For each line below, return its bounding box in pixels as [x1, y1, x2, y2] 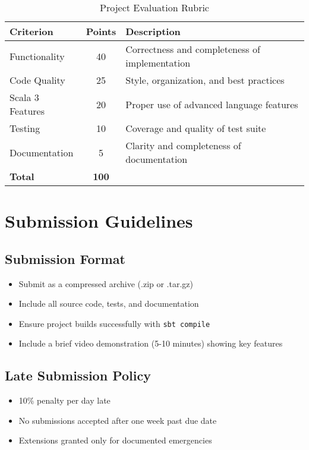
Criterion [10, 24, 53, 38]
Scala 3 [10, 90, 39, 104]
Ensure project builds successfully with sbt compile [18, 317, 210, 329]
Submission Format [5, 249, 125, 268]
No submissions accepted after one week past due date [18, 414, 217, 426]
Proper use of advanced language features [125, 97, 298, 111]
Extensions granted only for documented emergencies [18, 434, 212, 446]
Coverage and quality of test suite [125, 121, 266, 135]
